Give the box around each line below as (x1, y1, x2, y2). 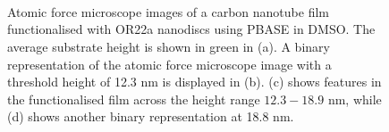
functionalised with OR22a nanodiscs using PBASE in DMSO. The (7, 20, 376, 38)
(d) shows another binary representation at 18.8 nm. (7, 107, 294, 126)
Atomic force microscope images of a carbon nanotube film (7, 2, 329, 21)
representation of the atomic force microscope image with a (7, 54, 332, 73)
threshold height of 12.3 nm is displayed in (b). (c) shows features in (7, 72, 382, 91)
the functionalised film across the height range (7, 89, 260, 108)
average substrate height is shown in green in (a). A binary (7, 37, 330, 55)
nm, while (327, 89, 382, 108)
